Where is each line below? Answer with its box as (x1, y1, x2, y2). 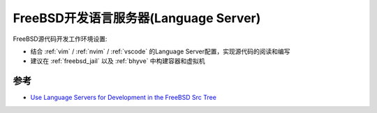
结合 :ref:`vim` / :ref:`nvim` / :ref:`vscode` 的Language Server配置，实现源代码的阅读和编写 (30, 47, 290, 55)
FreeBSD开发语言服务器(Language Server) (13, 10, 261, 26)
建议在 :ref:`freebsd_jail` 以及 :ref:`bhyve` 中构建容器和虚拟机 (30, 57, 205, 65)
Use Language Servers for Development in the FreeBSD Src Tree (30, 94, 216, 102)
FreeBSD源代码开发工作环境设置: (13, 35, 108, 43)
